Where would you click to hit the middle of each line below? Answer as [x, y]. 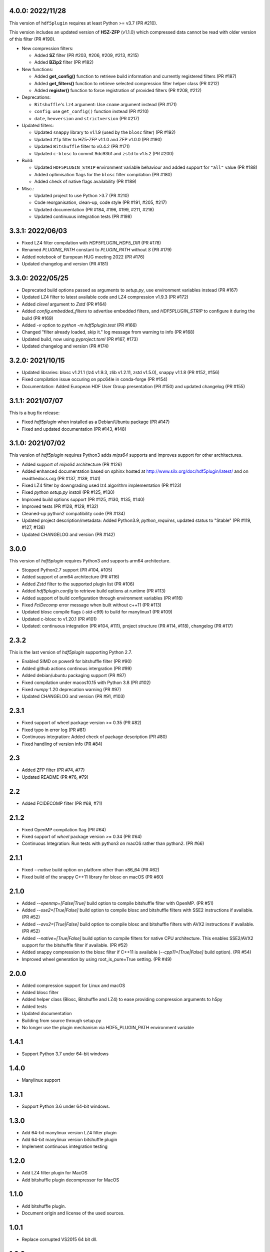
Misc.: [28, 188]
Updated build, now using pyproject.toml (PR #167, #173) [80, 339]
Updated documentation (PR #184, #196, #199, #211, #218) [94, 209]
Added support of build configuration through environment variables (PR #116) [102, 598]
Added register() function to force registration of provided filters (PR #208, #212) [118, 91]
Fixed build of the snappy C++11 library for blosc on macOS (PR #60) [93, 877]
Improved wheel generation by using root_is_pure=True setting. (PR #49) [97, 959]
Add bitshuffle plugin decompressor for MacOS [70, 1180]
